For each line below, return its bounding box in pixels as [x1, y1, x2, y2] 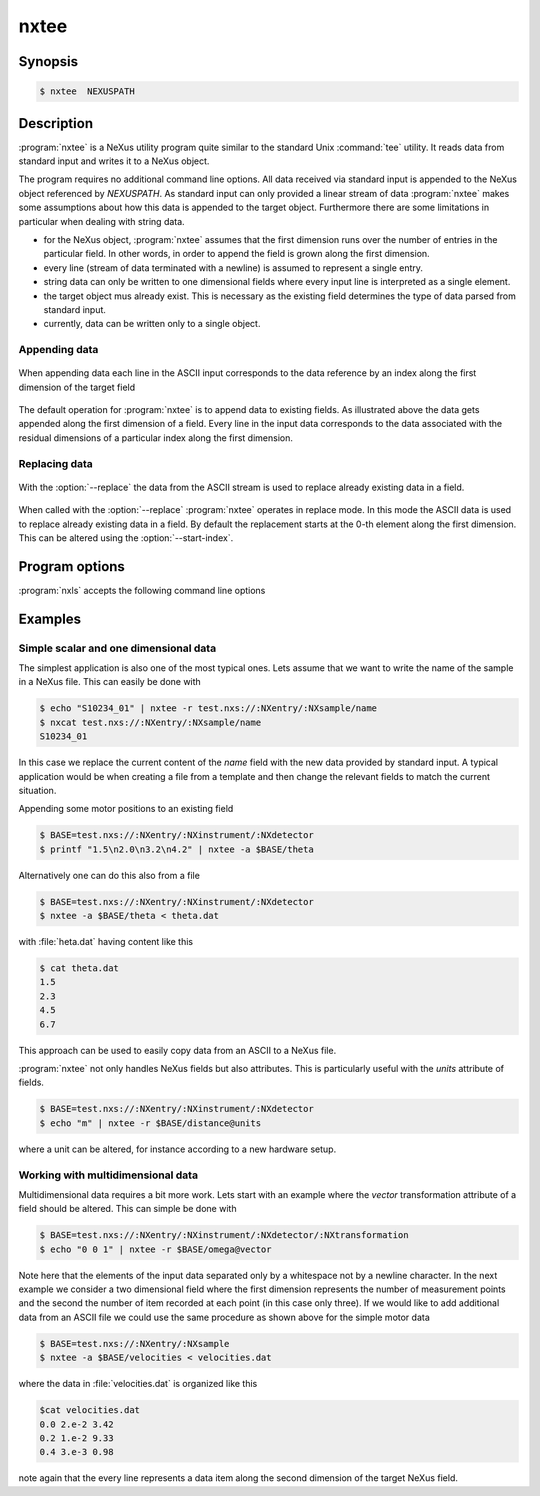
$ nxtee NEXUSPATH [39, 86, 135, 97]
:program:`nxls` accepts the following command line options [18, 584, 266, 596]
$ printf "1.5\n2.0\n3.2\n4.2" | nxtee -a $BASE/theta [39, 843, 314, 855]
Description [18, 115, 94, 132]
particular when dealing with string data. [18, 215, 185, 227]
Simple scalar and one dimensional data [18, 641, 217, 655]
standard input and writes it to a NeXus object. [18, 155, 210, 167]
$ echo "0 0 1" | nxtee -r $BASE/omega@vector [39, 1243, 272, 1255]
